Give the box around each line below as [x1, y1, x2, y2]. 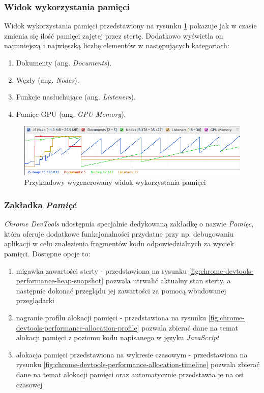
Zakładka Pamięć [4, 198, 77, 211]
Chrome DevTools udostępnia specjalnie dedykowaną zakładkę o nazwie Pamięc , [4, 218, 254, 229]
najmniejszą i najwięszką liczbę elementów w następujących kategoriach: [4, 40, 229, 51]
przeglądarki [16, 295, 54, 306]
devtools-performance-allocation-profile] [16, 322, 139, 333]
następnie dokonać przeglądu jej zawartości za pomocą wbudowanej [16, 285, 226, 296]
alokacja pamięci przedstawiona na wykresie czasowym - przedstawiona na [16, 349, 248, 359]
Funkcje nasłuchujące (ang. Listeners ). [16, 91, 136, 102]
